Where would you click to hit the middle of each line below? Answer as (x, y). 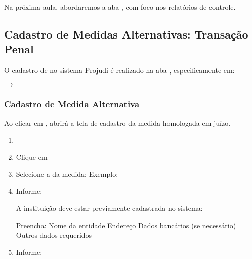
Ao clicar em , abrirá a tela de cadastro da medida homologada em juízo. (117, 123)
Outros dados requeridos (54, 235)
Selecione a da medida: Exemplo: (67, 174)
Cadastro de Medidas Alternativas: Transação (126, 34)
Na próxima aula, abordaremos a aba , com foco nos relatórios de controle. (120, 7)
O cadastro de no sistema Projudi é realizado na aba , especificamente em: (119, 70)
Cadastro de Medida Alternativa (72, 104)
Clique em (32, 157)
